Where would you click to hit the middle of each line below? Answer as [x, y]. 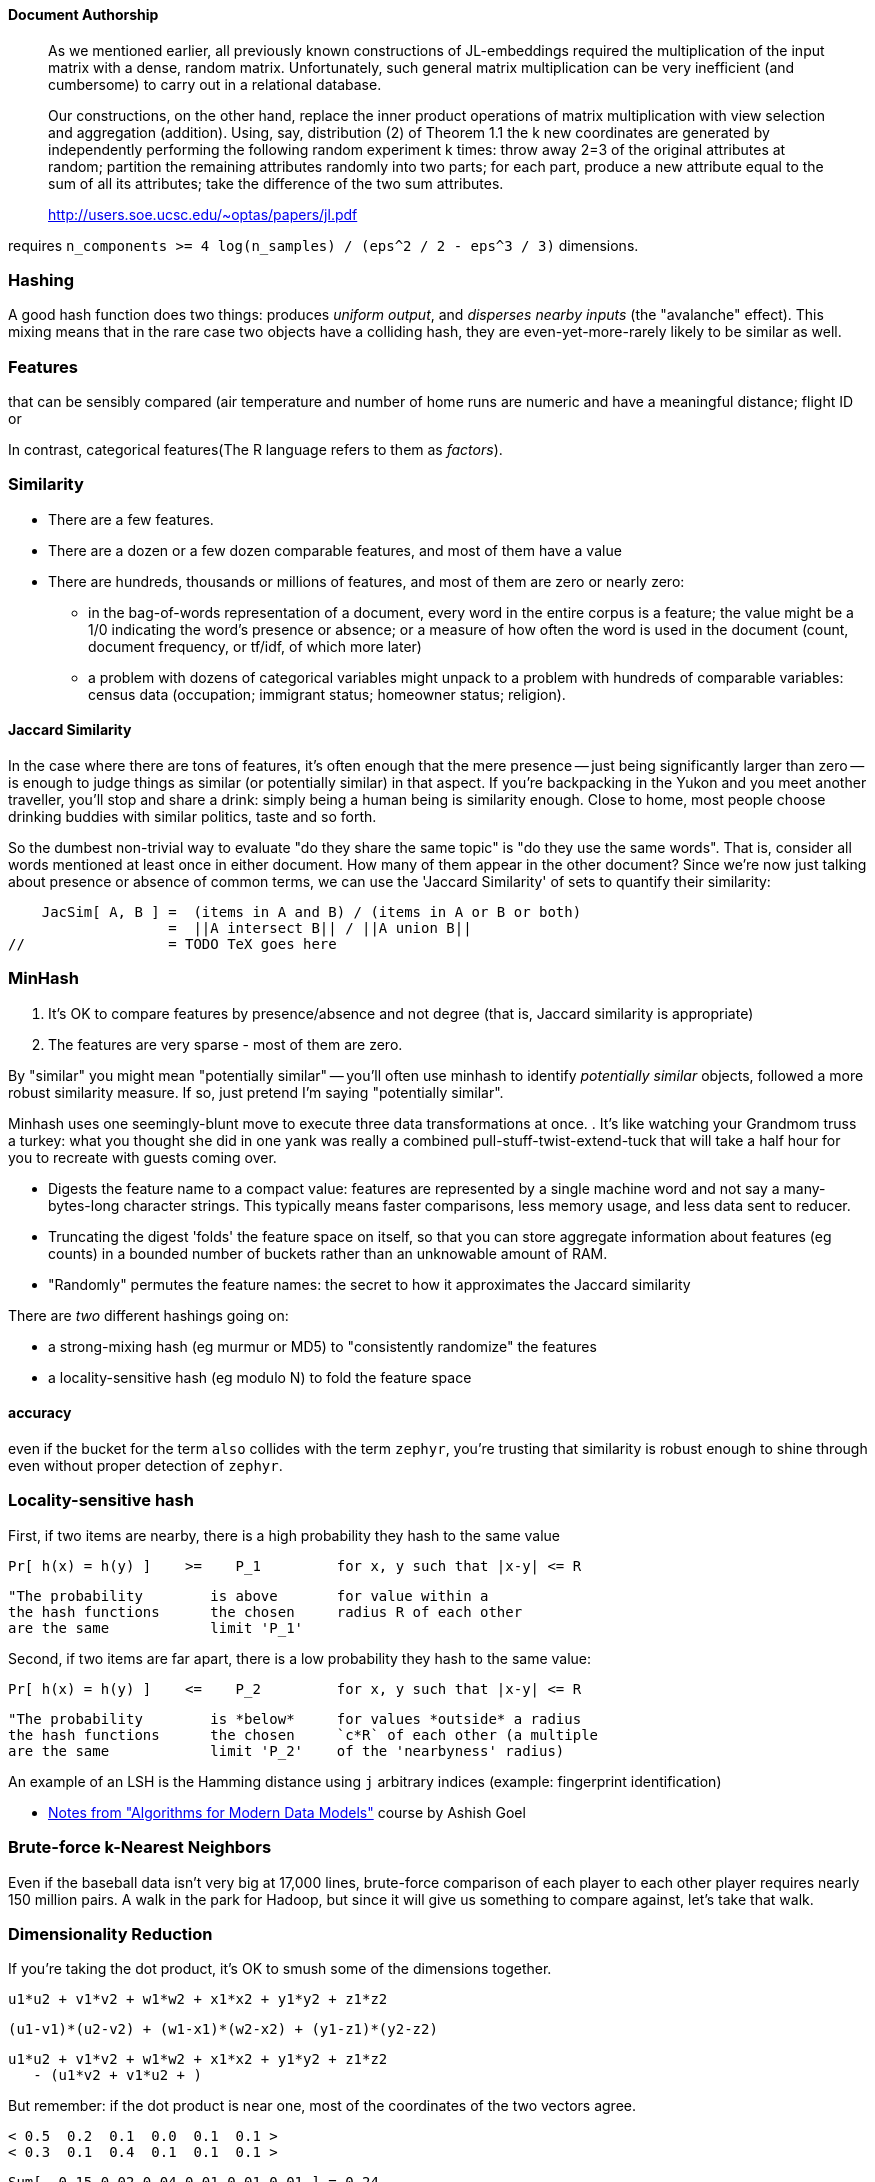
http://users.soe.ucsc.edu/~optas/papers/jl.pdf [203, 214]
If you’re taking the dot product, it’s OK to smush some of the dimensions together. [280, 1969]
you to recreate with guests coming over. [142, 1157]
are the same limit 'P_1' [156, 1627]
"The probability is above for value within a [248, 1595]
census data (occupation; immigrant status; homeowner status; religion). [327, 694]
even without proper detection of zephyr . [145, 1466]
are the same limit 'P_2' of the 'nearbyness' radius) [286, 1750]
